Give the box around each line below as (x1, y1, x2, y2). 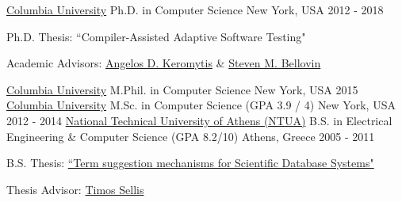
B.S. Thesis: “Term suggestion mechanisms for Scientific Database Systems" (6, 154, 374, 171)
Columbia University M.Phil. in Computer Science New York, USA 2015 (6, 81, 358, 97)
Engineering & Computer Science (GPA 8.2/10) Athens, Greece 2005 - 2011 (6, 128, 375, 144)
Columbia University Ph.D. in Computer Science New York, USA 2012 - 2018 (6, 2, 384, 17)
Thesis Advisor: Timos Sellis (6, 181, 144, 197)
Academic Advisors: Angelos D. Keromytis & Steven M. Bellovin (6, 55, 321, 71)
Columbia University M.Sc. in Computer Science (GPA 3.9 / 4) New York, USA (6, 97, 396, 113)
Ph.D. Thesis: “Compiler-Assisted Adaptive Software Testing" (6, 28, 306, 44)
